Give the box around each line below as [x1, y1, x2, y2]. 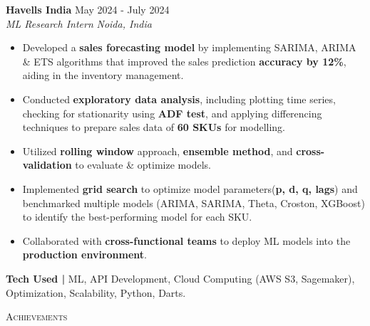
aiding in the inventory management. [22, 68, 184, 83]
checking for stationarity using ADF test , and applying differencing [22, 105, 322, 120]
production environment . [22, 247, 147, 262]
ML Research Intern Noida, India [6, 16, 152, 31]
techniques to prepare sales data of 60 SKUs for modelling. [22, 120, 285, 135]
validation [22, 157, 72, 172]
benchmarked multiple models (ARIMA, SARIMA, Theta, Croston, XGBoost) [22, 195, 365, 210]
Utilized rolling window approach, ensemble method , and [22, 143, 293, 158]
